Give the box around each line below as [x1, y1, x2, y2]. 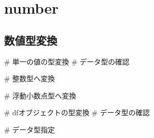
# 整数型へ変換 [4, 73, 55, 84]
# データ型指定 [4, 124, 55, 134]
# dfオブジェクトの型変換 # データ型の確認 [4, 107, 150, 118]
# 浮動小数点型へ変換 [4, 90, 76, 100]
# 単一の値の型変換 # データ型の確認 [4, 56, 130, 66]
